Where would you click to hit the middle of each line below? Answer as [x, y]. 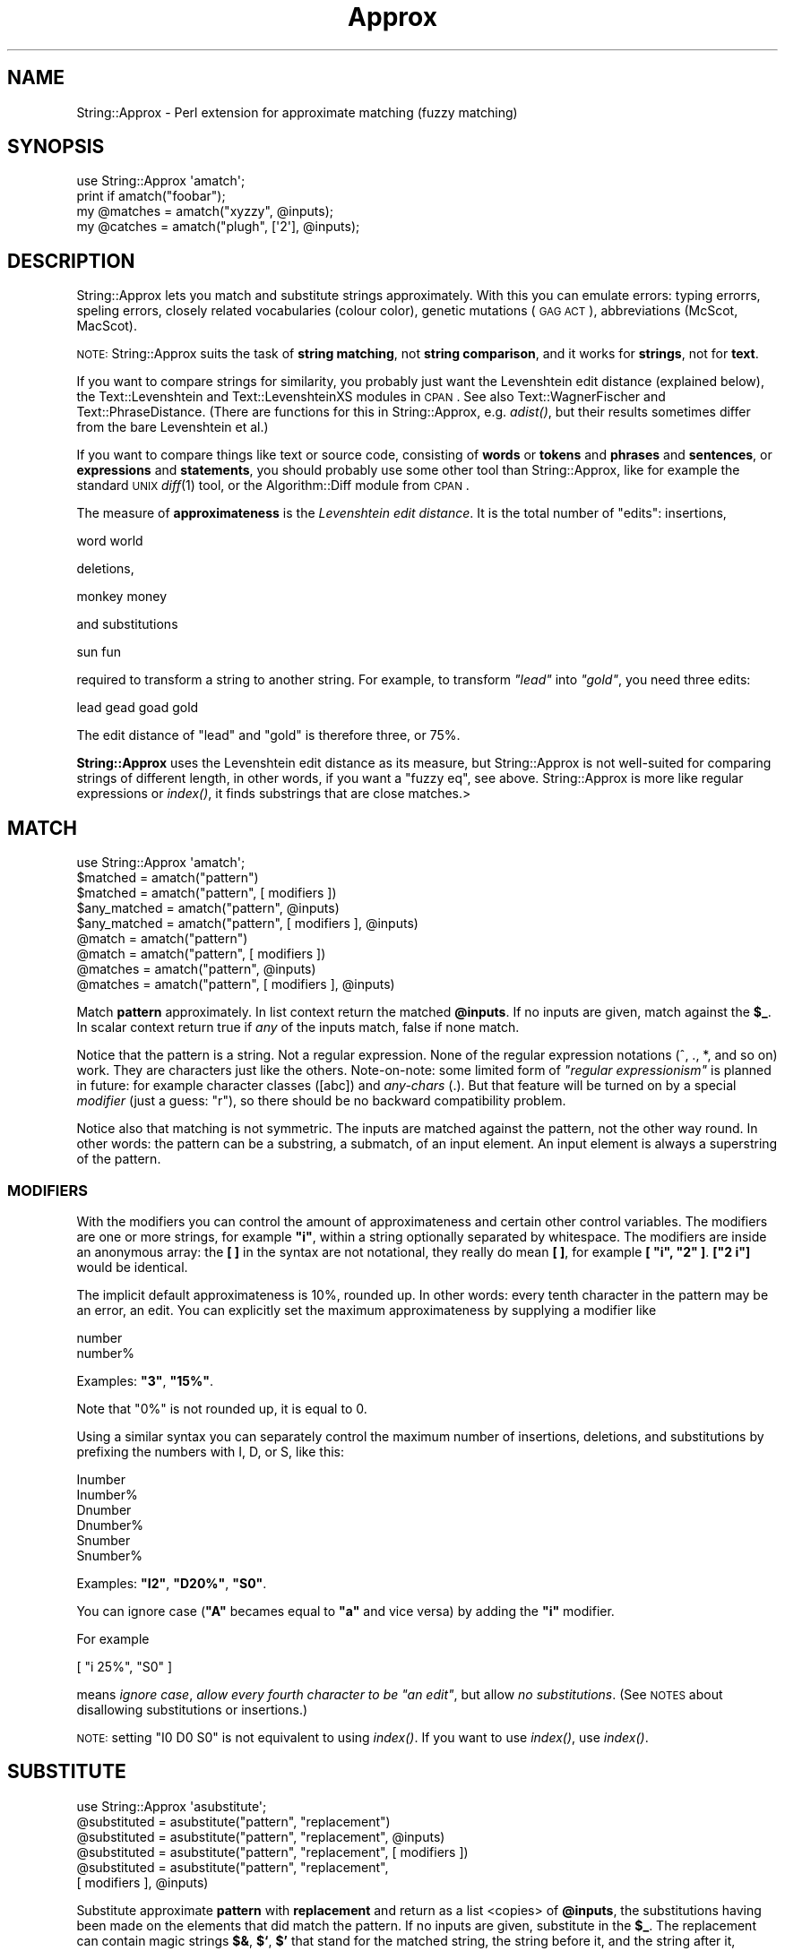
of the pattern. [119, 1159]
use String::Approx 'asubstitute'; [172, 1806]
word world [110, 541]
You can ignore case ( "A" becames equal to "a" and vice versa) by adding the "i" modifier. [345, 1611]
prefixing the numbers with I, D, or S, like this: [210, 1451]
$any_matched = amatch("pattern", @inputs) [208, 908]
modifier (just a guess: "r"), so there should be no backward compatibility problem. [321, 1101]
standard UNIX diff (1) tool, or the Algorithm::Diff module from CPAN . [273, 486]
